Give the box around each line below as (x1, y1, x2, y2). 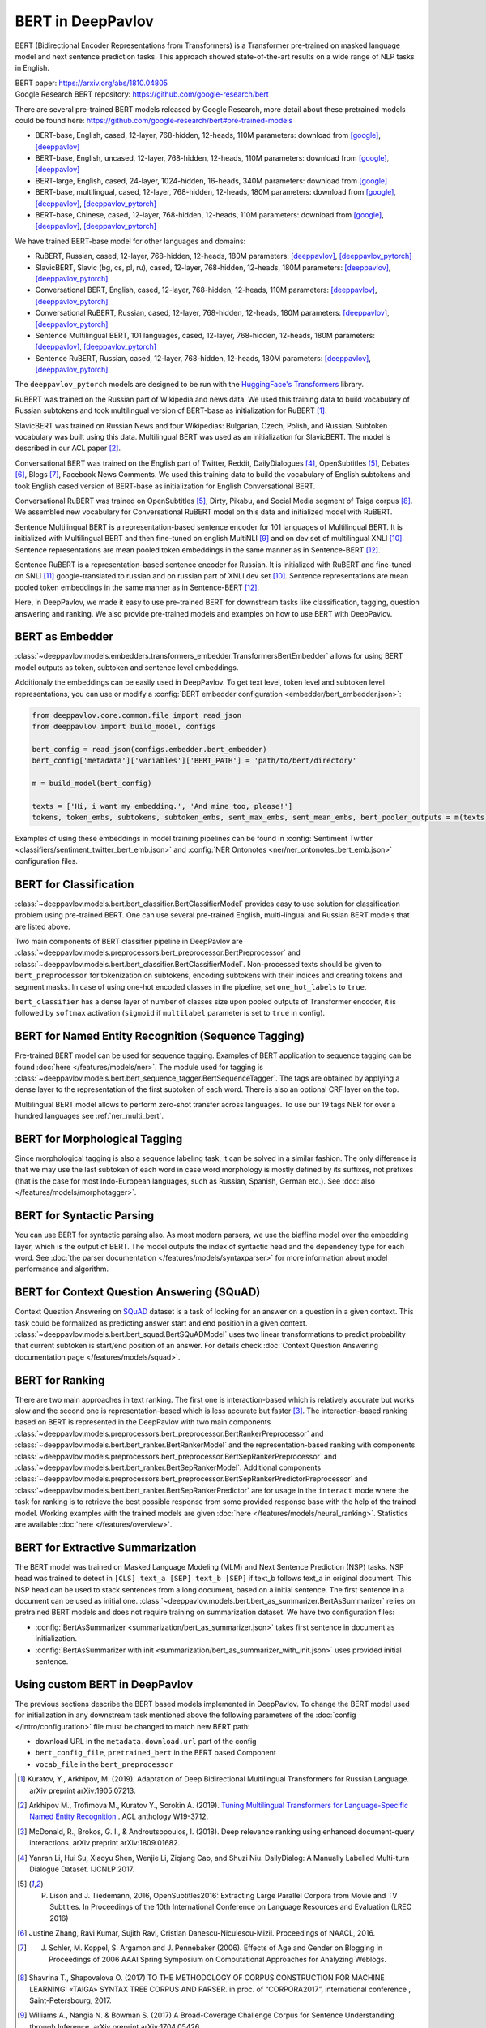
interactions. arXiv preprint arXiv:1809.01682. (29, 1838, 181, 1848)
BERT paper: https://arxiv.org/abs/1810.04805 (15, 78, 168, 88)
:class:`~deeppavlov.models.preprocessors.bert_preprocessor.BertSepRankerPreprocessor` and (15, 1451, 337, 1461)
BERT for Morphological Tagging (15, 1132, 183, 1145)
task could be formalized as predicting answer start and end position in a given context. (15, 1318, 308, 1328)
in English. (15, 63, 50, 73)
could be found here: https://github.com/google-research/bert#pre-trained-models (15, 115, 293, 125)
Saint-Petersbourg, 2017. (29, 1996, 112, 2005)
